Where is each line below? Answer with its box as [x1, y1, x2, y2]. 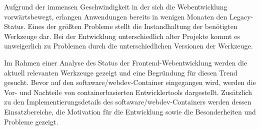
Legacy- [229, 11, 253, 21]
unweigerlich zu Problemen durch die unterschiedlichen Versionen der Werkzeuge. [4, 40, 253, 51]
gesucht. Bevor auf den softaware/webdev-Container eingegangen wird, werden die [4, 77, 256, 87]
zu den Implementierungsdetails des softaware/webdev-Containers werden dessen [4, 96, 251, 107]
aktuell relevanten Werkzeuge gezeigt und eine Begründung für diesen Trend [4, 67, 237, 77]
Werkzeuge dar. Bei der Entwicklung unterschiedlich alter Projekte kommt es [4, 30, 240, 41]
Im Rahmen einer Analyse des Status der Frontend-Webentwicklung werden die [4, 57, 247, 67]
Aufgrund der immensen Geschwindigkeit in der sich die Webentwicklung [4, 1, 227, 11]
